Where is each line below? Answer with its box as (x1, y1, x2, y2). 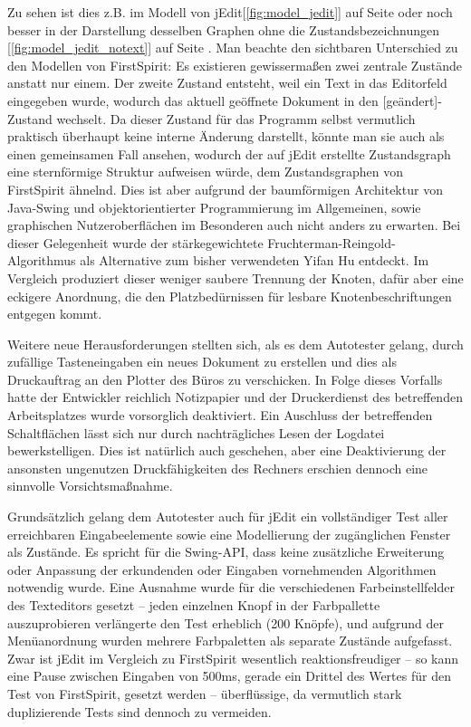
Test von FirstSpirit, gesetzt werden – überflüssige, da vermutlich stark (7, 684, 402, 703)
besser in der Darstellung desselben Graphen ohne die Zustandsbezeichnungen (7, 20, 440, 39)
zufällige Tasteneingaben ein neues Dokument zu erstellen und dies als (7, 352, 397, 371)
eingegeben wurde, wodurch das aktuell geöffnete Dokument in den (7, 91, 379, 110)
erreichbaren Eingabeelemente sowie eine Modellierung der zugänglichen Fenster (7, 524, 451, 543)
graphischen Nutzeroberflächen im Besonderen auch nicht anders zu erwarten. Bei (7, 215, 461, 234)
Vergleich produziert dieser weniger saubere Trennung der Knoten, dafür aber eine (7, 268, 464, 287)
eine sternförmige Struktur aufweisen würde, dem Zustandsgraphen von (7, 162, 403, 181)
